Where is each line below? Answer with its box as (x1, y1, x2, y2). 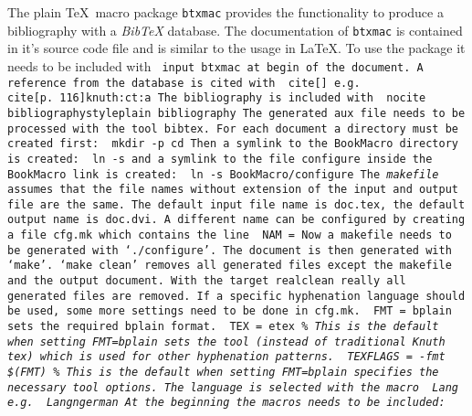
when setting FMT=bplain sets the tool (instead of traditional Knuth (7, 335, 446, 348)
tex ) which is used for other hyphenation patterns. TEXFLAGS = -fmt (7, 350, 446, 364)
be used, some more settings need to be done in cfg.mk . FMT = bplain (7, 304, 452, 318)
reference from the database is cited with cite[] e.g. (7, 76, 361, 90)
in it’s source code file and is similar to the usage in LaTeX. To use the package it (7, 38, 466, 58)
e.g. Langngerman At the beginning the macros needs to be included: (7, 396, 446, 410)
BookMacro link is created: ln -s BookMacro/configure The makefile (7, 167, 439, 181)
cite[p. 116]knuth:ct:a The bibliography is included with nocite (7, 91, 426, 105)
